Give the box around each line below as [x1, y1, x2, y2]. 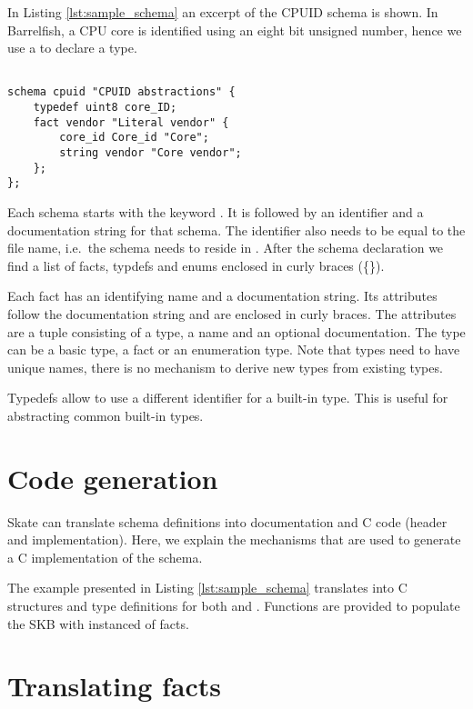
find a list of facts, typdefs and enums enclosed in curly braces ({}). [7, 255, 385, 275]
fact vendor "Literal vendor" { [33, 115, 229, 129]
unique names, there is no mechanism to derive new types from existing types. [7, 357, 443, 376]
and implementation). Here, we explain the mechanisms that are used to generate [7, 530, 461, 549]
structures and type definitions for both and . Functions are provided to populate [7, 596, 460, 615]
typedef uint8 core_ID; [33, 101, 177, 115]
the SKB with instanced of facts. [7, 614, 189, 633]
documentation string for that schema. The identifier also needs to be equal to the [7, 220, 466, 239]
